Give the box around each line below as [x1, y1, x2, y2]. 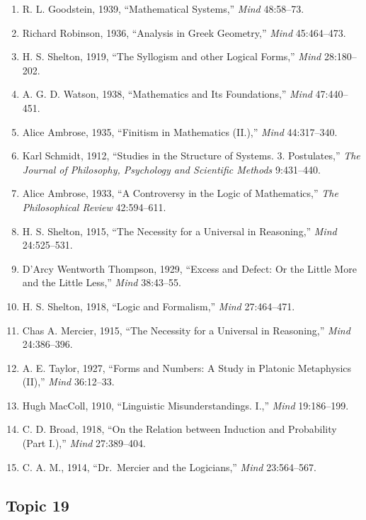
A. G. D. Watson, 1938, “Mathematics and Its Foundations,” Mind [22, 86, 312, 101]
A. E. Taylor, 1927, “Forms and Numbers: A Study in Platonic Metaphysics [22, 360, 352, 375]
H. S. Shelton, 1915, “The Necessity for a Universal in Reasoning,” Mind [22, 223, 337, 238]
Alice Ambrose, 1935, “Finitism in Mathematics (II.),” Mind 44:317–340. [22, 124, 338, 139]
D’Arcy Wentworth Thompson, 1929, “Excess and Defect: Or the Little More [22, 261, 357, 276]
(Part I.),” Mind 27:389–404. [22, 436, 146, 451]
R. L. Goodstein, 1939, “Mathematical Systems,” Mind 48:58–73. [22, 1, 304, 16]
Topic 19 [6, 494, 69, 516]
